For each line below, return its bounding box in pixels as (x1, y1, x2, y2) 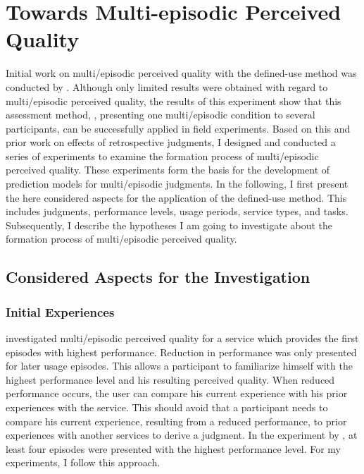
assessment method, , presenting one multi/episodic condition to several (6, 107, 315, 122)
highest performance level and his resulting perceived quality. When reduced (6, 372, 335, 387)
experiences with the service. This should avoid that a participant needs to (6, 400, 328, 414)
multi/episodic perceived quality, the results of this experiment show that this (6, 93, 341, 108)
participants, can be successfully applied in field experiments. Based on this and (6, 121, 351, 135)
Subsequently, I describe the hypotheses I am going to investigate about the (6, 217, 332, 232)
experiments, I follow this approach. (6, 455, 161, 470)
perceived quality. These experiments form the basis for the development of (6, 162, 330, 177)
